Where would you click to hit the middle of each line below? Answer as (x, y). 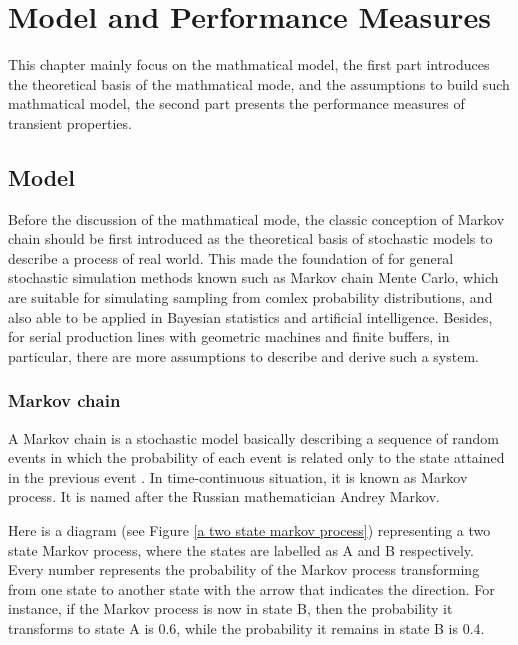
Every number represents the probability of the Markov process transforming (244, 569)
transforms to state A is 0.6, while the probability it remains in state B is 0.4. (246, 628)
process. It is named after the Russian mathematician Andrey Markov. (224, 496)
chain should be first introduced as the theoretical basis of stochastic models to (250, 238)
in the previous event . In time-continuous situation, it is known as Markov (238, 476)
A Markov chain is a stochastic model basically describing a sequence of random (253, 437)
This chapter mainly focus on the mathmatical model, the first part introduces (249, 64)
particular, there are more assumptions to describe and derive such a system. (243, 355)
